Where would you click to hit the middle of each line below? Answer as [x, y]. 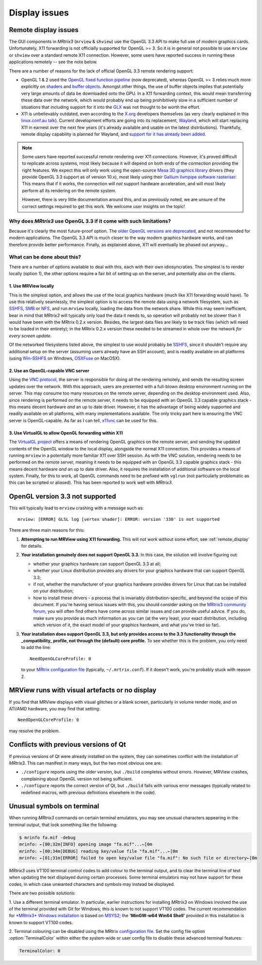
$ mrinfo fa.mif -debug [48, 837]
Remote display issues [44, 30]
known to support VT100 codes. [41, 922]
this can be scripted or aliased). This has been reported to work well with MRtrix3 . [91, 482]
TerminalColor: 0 [40, 951]
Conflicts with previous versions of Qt [67, 745]
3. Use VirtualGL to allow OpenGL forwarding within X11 [66, 433]
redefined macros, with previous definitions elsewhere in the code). [89, 793]
